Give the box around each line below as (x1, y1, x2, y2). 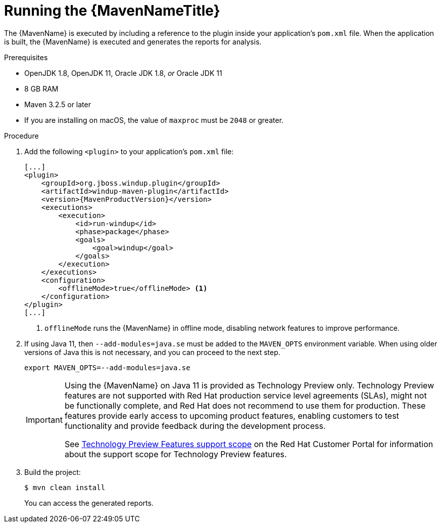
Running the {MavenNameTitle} (4, 2, 220, 19)
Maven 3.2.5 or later (24, 100, 91, 109)
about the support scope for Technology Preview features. (64, 449, 287, 459)
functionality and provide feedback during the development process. (64, 420, 326, 431)
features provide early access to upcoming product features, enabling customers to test (64, 410, 399, 421)
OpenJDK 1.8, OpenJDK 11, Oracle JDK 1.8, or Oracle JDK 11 (24, 68, 222, 77)
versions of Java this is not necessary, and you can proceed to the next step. (24, 347, 280, 357)
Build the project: (24, 467, 81, 476)
